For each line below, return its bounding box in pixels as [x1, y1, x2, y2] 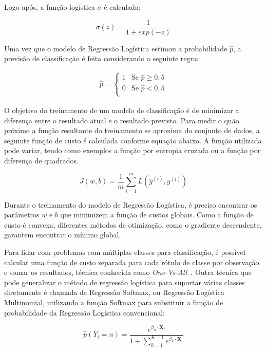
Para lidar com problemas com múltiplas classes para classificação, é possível [4, 246, 245, 257]
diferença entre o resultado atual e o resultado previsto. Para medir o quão [4, 115, 239, 125]
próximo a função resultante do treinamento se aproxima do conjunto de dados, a [4, 125, 260, 136]
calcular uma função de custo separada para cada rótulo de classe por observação [4, 256, 259, 267]
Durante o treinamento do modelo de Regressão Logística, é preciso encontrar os [4, 199, 257, 210]
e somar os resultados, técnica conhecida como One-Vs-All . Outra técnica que [4, 267, 252, 278]
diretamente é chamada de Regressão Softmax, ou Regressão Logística [4, 287, 224, 298]
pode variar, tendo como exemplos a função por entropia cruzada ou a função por [4, 145, 261, 156]
